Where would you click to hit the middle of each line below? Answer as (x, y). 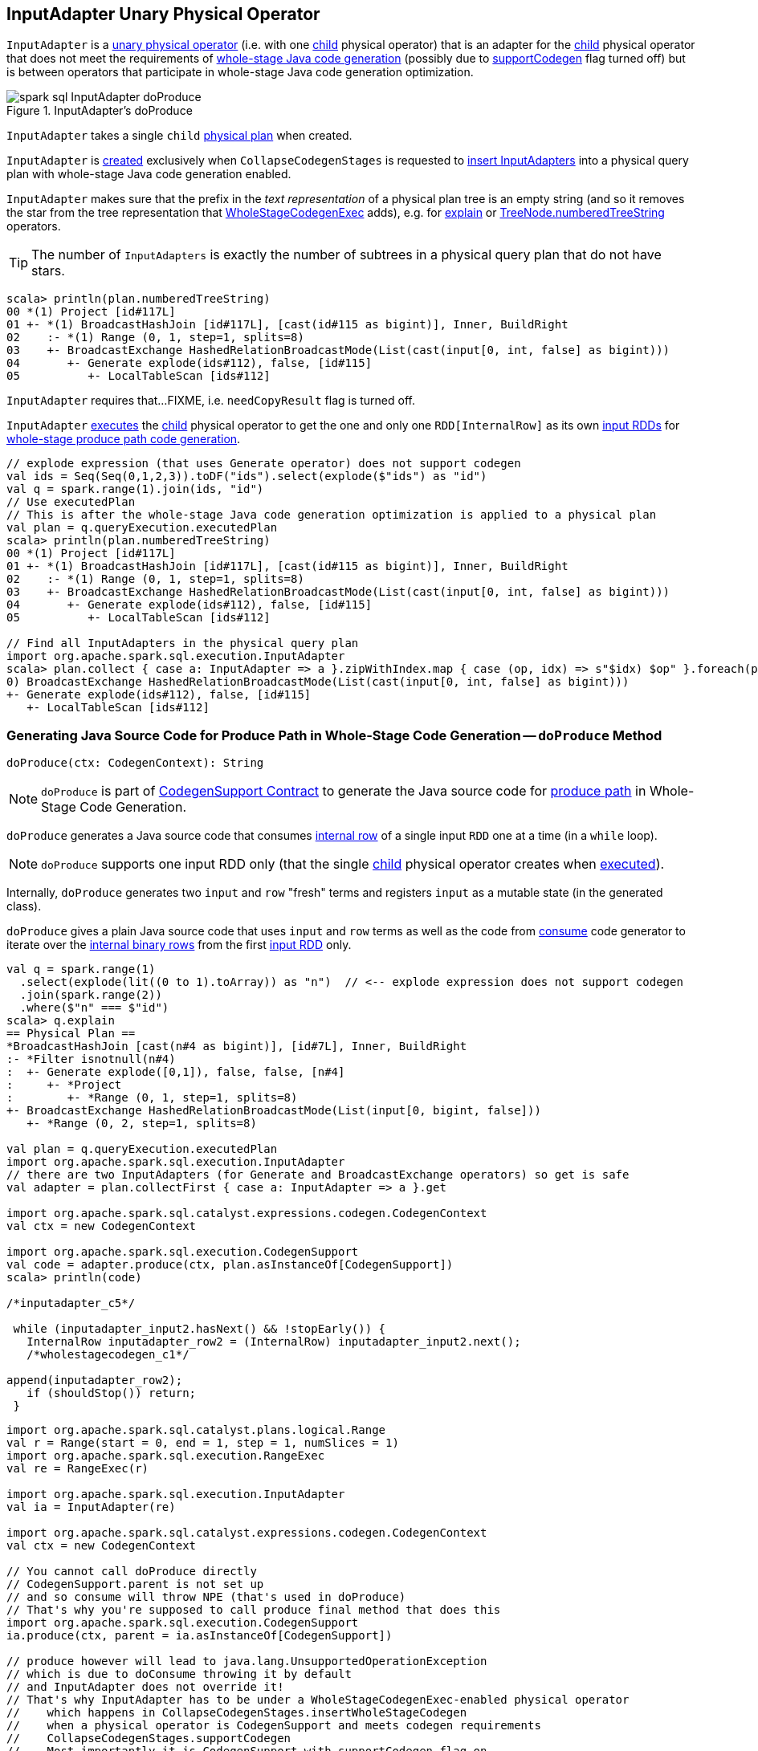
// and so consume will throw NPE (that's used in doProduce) (206, 1597)
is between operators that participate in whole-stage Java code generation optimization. (240, 72)
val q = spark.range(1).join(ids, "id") (135, 489)
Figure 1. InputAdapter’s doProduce (100, 111)
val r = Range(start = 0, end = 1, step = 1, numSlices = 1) (203, 1443)
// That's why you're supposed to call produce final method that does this (254, 1610)
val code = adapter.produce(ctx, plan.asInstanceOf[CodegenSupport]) (230, 1265)
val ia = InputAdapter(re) (91, 1507)
